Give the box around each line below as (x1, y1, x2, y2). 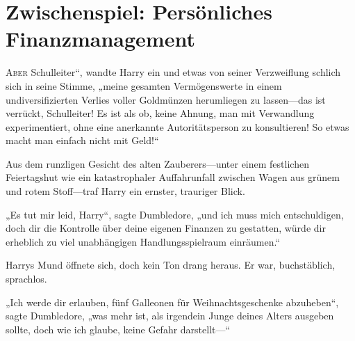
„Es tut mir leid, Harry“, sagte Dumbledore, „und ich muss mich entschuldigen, (6, 207, 344, 221)
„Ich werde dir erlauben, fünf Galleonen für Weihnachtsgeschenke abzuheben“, (6, 294, 339, 309)
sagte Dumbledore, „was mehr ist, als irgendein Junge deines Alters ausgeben (6, 308, 334, 323)
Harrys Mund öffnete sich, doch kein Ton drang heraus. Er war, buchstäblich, (6, 257, 336, 272)
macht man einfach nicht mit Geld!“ (6, 133, 159, 148)
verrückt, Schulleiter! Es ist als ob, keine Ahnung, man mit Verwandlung (6, 106, 315, 120)
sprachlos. (6, 271, 47, 286)
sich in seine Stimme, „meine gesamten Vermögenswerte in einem (6, 78, 282, 93)
